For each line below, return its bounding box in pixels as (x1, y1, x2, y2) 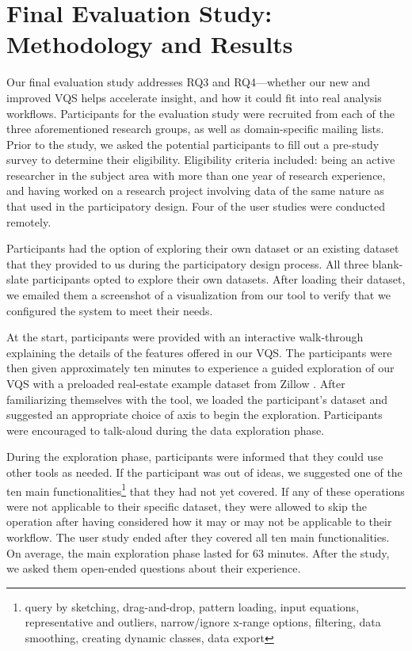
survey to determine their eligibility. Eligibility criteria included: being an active (6, 151, 395, 168)
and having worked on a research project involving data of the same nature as (6, 182, 384, 199)
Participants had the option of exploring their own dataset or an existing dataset (6, 240, 399, 257)
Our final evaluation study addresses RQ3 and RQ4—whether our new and (6, 74, 370, 90)
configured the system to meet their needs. (6, 302, 213, 318)
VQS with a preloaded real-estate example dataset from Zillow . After (6, 375, 345, 391)
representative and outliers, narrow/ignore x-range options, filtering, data (25, 614, 381, 630)
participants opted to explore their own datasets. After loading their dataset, (32, 271, 406, 287)
